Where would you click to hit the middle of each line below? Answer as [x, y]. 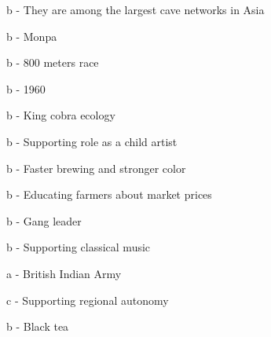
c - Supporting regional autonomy [88, 300]
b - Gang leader [44, 220]
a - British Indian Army [64, 273]
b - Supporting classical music [79, 247]
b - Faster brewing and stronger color [96, 168]
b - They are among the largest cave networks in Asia [135, 9]
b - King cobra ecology [61, 115]
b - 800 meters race [53, 62]
